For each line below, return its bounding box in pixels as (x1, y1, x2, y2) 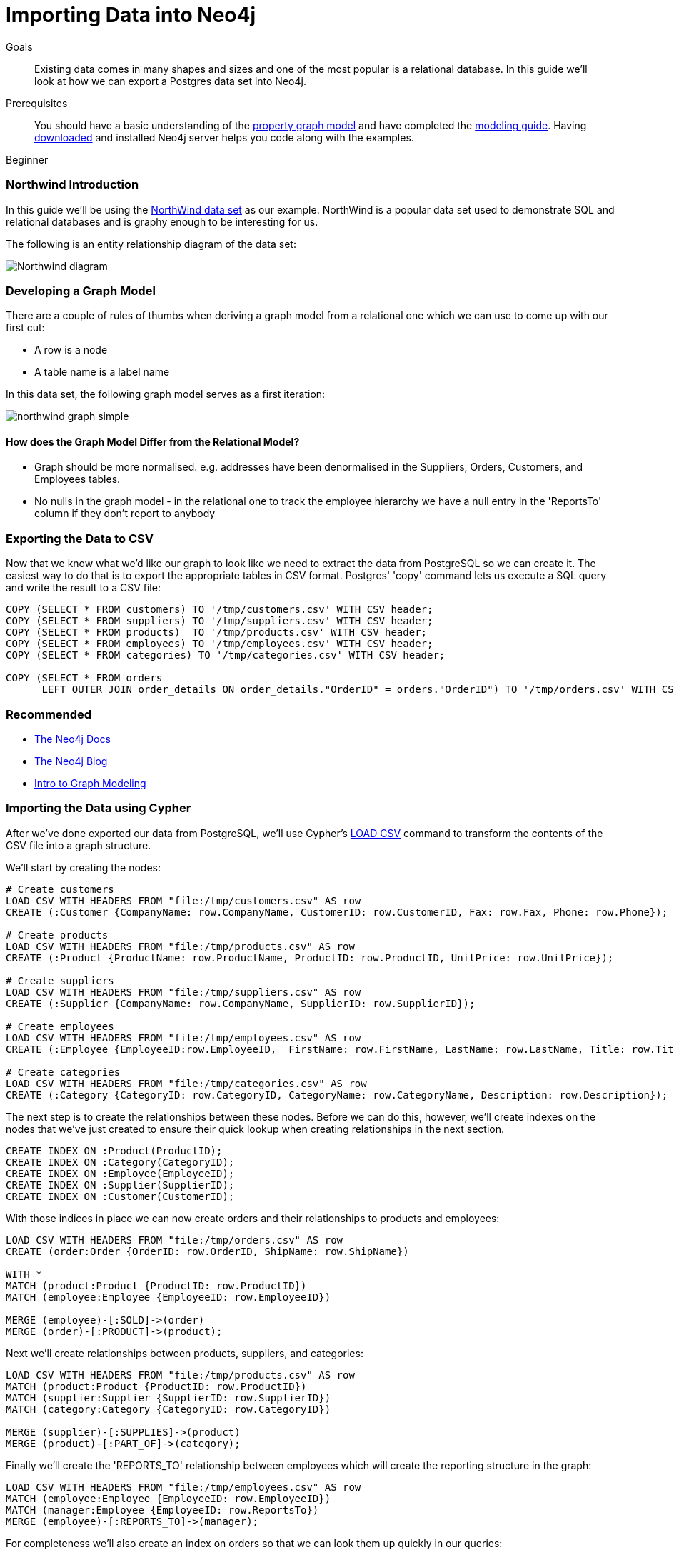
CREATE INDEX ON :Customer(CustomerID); (6, 1190, 235, 1202)
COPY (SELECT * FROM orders (6, 672, 163, 684)
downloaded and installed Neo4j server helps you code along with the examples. (34, 131, 414, 144)
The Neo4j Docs (34, 732, 111, 745)
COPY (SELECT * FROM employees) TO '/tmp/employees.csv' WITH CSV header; (6, 638, 433, 650)
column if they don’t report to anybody (34, 507, 216, 520)
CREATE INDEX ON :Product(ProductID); (6, 1144, 223, 1156)
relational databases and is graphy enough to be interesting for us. (6, 215, 318, 228)
